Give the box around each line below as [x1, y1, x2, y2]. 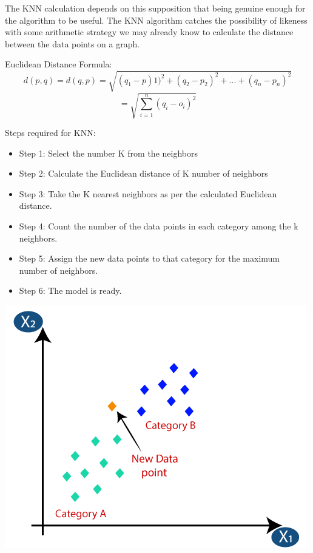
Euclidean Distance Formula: [5, 58, 112, 70]
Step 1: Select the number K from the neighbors [19, 146, 198, 159]
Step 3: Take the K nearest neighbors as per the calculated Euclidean [19, 187, 277, 200]
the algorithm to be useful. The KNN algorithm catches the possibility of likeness [5, 13, 308, 26]
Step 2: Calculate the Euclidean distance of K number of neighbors [19, 167, 268, 180]
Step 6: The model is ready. [19, 284, 122, 297]
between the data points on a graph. [5, 37, 140, 50]
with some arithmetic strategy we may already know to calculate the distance [5, 25, 294, 38]
